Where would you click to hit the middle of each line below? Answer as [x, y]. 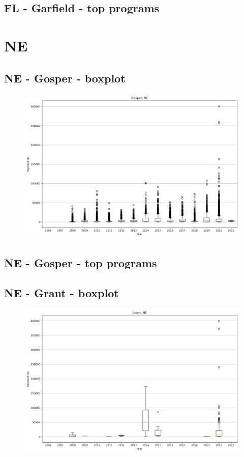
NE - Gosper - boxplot [65, 78]
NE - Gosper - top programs [81, 262]
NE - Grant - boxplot [62, 292]
